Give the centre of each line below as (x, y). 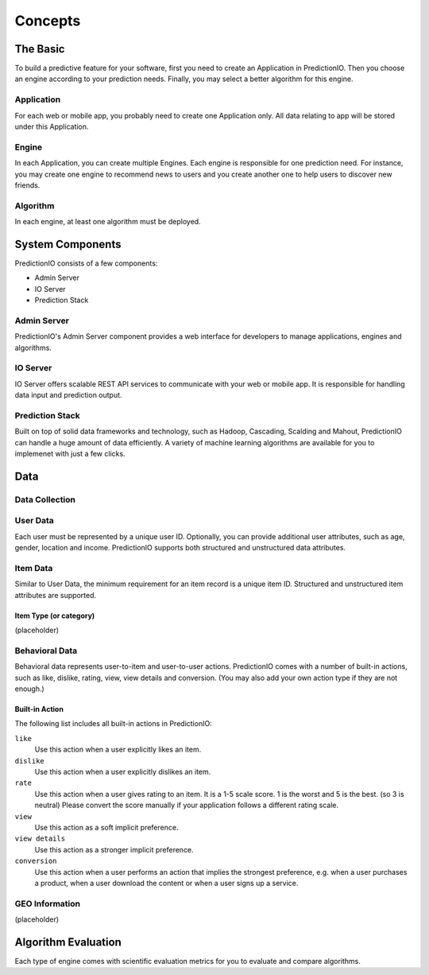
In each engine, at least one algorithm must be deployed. (108, 222)
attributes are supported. (56, 595)
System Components (68, 244)
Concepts (48, 21)
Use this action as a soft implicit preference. (106, 827)
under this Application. (52, 126)
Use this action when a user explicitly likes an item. (118, 750)
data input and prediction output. (68, 395)
